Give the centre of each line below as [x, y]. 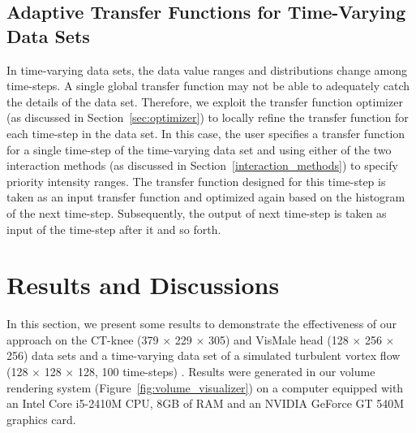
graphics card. [41, 419]
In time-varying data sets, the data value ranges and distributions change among [207, 69]
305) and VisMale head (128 [278, 339]
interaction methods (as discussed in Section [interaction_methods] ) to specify [202, 165]
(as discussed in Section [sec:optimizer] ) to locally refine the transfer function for [208, 117]
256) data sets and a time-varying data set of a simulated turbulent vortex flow [204, 355]
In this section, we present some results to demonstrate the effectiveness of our [202, 324]
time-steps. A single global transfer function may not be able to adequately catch [208, 86]
